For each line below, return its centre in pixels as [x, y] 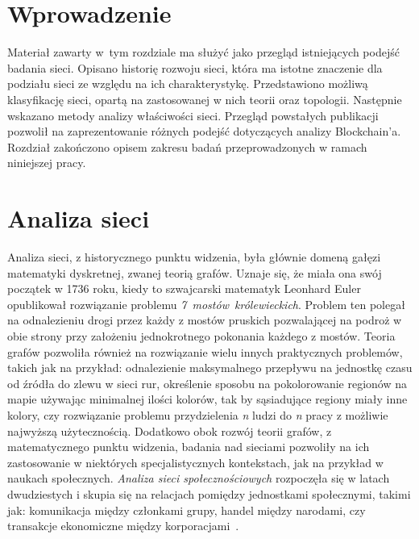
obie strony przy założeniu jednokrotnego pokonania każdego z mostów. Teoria [201, 335]
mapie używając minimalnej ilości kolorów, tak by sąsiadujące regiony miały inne [207, 399]
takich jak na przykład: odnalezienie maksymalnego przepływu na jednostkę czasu [210, 368]
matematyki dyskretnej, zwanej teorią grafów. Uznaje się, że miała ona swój [195, 272]
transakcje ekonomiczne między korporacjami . [123, 526]
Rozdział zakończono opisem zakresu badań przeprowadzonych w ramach [187, 146]
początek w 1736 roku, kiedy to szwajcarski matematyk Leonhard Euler [184, 288]
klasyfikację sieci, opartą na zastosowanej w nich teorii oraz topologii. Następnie [205, 99]
